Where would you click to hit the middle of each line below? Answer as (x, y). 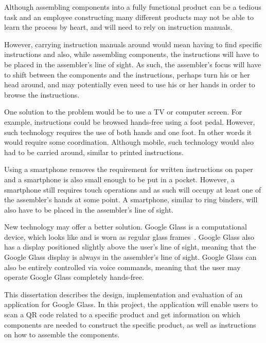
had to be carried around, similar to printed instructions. (94, 152)
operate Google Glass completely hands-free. (74, 277)
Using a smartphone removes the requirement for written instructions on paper (129, 169)
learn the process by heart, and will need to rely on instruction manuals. (118, 27)
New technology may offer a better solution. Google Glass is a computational (126, 227)
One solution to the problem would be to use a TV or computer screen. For (123, 112)
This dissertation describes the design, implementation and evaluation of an (123, 294)
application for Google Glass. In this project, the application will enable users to (131, 304)
